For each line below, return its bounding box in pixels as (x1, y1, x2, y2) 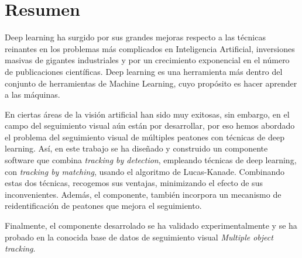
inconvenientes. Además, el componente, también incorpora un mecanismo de (5, 188, 282, 200)
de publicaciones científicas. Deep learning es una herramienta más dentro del (5, 65, 283, 77)
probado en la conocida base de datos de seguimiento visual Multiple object (5, 231, 273, 243)
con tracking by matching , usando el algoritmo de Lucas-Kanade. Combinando (5, 165, 285, 177)
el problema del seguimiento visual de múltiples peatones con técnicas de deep (5, 130, 284, 143)
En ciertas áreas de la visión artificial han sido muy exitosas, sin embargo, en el (5, 108, 290, 120)
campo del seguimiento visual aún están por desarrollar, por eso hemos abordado (5, 119, 295, 132)
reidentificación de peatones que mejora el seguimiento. (5, 199, 202, 212)
